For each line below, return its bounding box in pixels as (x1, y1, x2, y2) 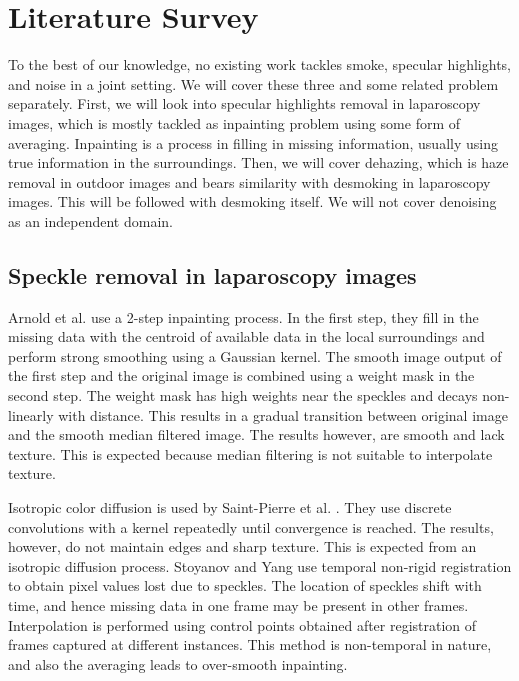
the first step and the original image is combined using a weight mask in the (8, 365, 475, 386)
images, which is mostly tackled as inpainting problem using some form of (8, 112, 461, 133)
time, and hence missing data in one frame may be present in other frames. (8, 594, 469, 615)
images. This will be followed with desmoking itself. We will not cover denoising (8, 191, 497, 212)
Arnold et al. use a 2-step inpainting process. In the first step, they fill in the (8, 306, 479, 327)
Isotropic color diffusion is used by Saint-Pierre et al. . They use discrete (8, 497, 452, 518)
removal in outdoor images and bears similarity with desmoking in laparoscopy (8, 171, 491, 192)
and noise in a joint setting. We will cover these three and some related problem (8, 73, 499, 94)
